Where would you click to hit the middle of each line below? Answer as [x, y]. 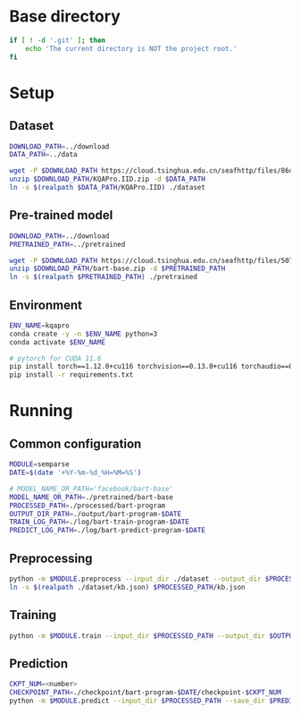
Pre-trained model [61, 215]
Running [41, 411]
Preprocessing [51, 558]
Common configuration [75, 443]
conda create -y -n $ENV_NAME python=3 [83, 334]
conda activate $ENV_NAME [57, 342]
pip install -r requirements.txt [71, 375]
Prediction [39, 663]
